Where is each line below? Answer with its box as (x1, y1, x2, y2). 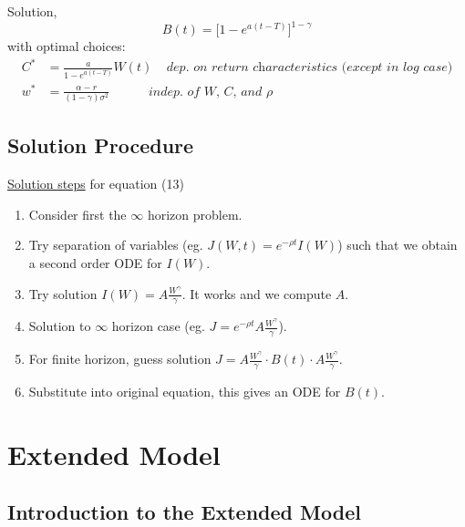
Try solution (28, 284, 98, 303)
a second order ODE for (28, 253, 162, 272)
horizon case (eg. (111, 316, 205, 336)
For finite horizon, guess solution (28, 349, 212, 368)
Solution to (28, 316, 91, 336)
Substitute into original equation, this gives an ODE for (28, 382, 341, 401)
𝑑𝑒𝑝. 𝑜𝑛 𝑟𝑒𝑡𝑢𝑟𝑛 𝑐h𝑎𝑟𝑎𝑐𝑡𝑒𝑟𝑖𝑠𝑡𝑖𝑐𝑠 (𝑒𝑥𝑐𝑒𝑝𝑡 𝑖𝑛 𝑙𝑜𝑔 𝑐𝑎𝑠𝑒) (166, 61, 453, 75)
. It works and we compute (181, 284, 332, 303)
